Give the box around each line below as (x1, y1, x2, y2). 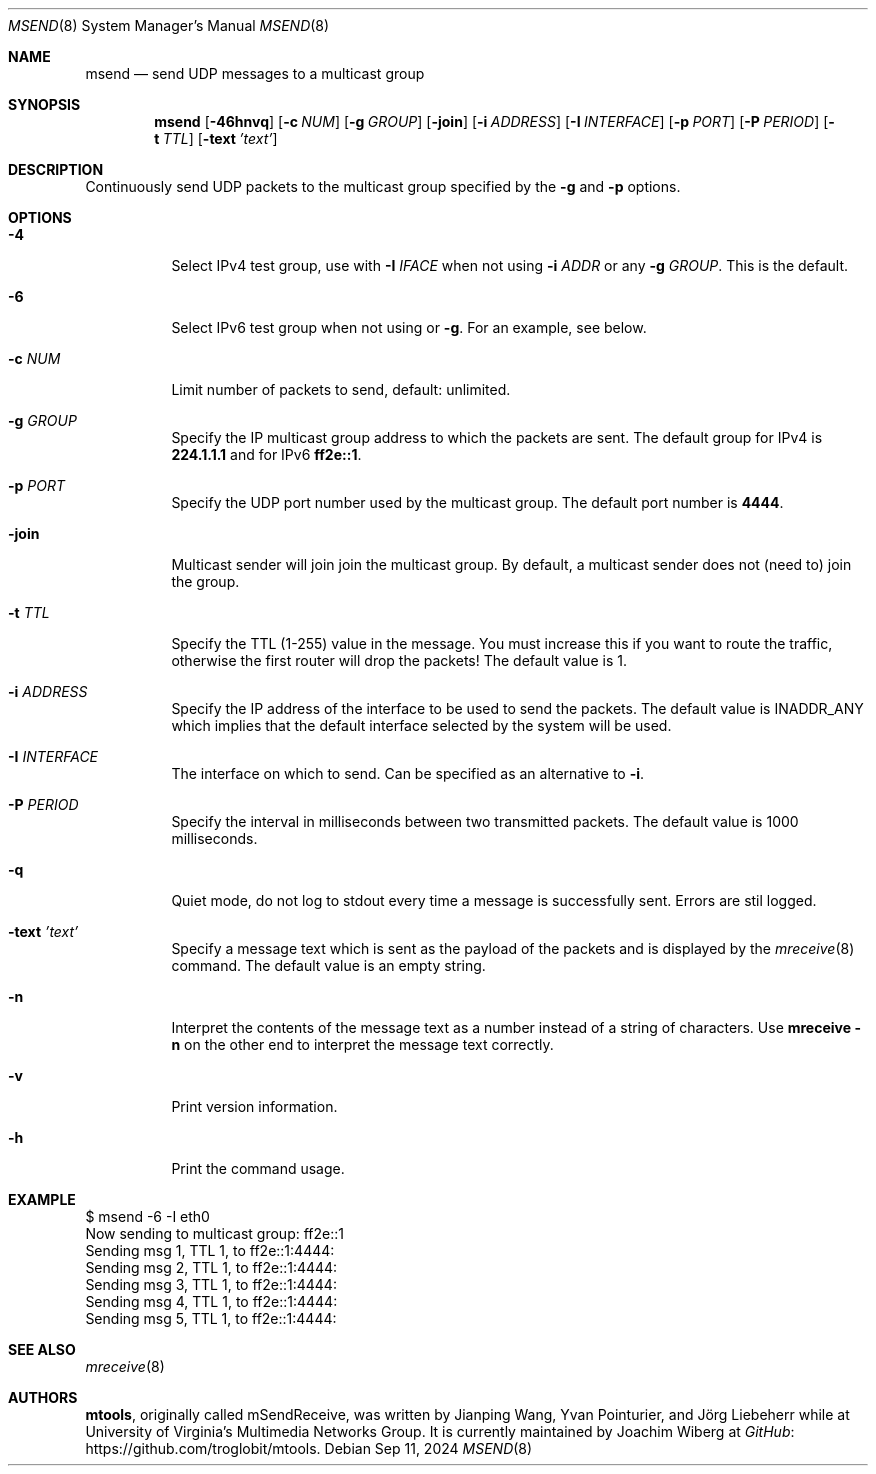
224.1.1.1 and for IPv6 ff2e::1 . (171, 446, 362, 463)
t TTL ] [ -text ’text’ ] (154, 130, 278, 147)
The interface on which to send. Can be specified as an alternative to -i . (171, 765, 645, 782)
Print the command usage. (171, 1160, 345, 1177)
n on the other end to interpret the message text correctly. (171, 1036, 554, 1053)
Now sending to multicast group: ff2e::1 (85, 1225, 344, 1242)
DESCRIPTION (8, 161, 104, 178)
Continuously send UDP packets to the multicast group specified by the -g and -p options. (85, 178, 681, 195)
